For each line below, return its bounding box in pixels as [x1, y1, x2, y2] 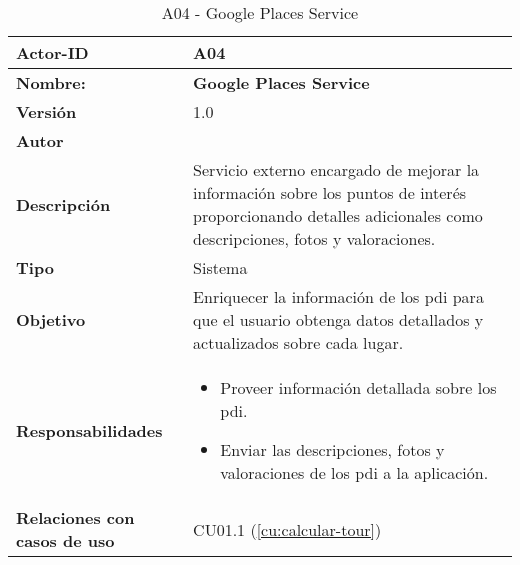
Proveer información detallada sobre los [220, 376, 497, 399]
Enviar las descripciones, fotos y [220, 438, 445, 461]
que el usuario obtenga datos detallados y [193, 308, 484, 331]
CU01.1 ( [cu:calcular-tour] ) [193, 517, 382, 541]
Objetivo [16, 308, 86, 331]
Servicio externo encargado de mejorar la [193, 158, 480, 181]
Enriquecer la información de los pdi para [193, 285, 484, 308]
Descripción [16, 192, 111, 216]
